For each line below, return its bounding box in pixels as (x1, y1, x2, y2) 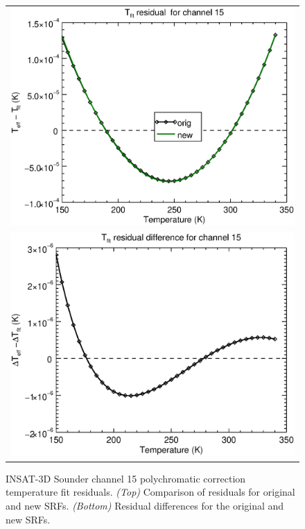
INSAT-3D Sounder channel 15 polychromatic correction (6, 471, 246, 485)
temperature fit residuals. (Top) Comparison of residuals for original (6, 485, 295, 499)
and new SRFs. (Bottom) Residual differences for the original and (6, 498, 284, 512)
